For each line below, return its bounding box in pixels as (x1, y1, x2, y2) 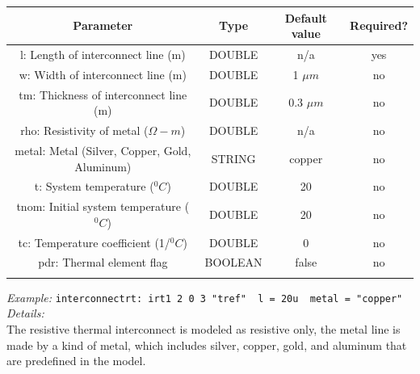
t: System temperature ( (34, 178, 154, 195)
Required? (350, 17, 408, 34)
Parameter (73, 17, 133, 34)
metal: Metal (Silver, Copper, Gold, (15, 141, 191, 158)
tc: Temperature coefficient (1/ (18, 233, 170, 250)
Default (284, 9, 327, 26)
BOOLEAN (204, 254, 262, 271)
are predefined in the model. (6, 352, 146, 369)
